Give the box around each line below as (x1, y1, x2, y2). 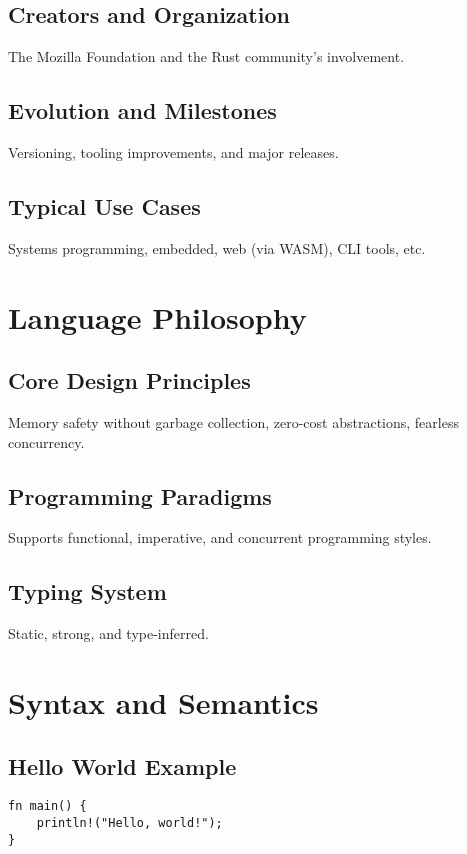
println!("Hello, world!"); (36, 815, 223, 830)
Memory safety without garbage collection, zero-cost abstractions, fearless (8, 411, 459, 432)
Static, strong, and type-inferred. (8, 623, 209, 644)
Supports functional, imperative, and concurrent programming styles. (8, 527, 432, 548)
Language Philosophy (8, 296, 307, 337)
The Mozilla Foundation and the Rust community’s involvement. (8, 46, 405, 67)
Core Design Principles (8, 365, 251, 396)
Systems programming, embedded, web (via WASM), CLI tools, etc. (8, 237, 426, 258)
